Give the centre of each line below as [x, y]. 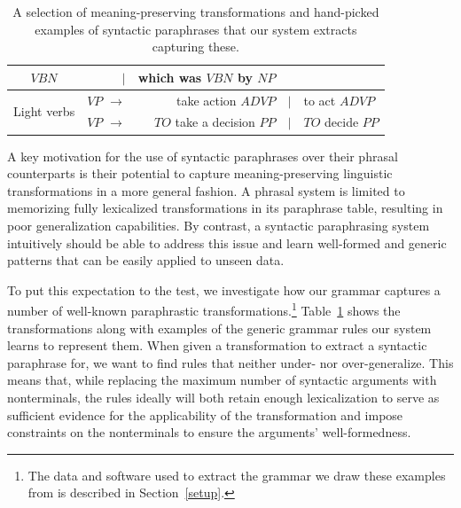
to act [320, 100]
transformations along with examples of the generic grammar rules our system [219, 328]
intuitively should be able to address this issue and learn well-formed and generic [227, 242]
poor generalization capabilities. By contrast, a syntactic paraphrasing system [219, 225]
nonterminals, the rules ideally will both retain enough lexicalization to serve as [223, 397]
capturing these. [195, 47]
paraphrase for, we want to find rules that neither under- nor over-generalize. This [230, 362]
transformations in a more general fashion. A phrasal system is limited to [206, 190]
